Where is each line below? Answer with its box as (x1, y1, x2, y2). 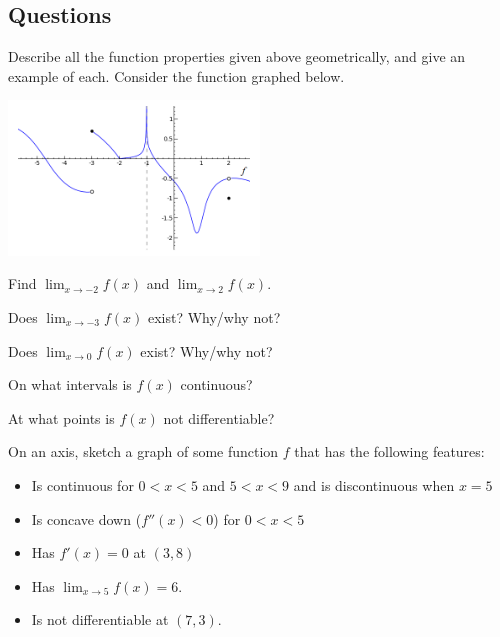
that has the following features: (294, 441, 485, 462)
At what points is (8, 407, 115, 428)
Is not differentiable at (31, 609, 169, 630)
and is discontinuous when (293, 474, 455, 495)
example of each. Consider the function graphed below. (8, 65, 345, 86)
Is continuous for (31, 474, 134, 495)
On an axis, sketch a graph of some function (8, 441, 279, 462)
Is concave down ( (31, 508, 142, 529)
